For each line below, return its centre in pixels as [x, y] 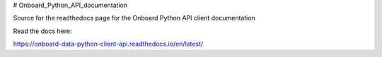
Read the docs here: [42, 31]
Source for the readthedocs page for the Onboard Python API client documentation [134, 18]
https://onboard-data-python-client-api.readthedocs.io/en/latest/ [108, 44]
